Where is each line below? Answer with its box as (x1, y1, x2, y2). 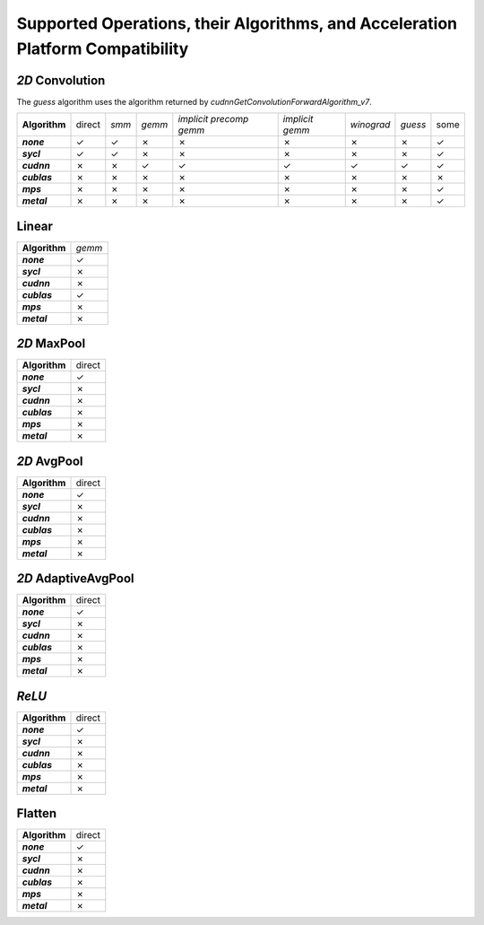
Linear (16, 218, 54, 233)
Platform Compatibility (16, 39, 189, 58)
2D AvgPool (16, 453, 83, 468)
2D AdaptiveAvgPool (16, 571, 134, 587)
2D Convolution (16, 73, 106, 88)
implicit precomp (177, 113, 249, 126)
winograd (350, 118, 391, 131)
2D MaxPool (16, 336, 86, 352)
